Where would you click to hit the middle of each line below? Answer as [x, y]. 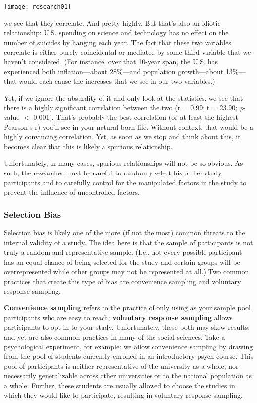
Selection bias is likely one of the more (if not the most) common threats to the [125, 232]
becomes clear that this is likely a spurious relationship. [88, 146]
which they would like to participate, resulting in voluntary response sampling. [123, 395]
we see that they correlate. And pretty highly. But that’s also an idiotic [112, 23]
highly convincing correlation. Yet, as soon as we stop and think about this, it [122, 137]
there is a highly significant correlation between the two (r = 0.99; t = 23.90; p [124, 107]
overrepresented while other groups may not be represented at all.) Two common [127, 271]
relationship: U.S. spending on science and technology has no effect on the [116, 32]
